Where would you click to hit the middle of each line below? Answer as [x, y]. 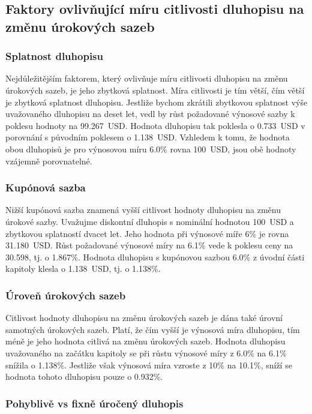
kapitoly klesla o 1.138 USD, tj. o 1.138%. [83, 268]
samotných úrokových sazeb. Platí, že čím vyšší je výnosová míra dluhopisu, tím [153, 329]
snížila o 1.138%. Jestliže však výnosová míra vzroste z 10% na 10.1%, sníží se [149, 364]
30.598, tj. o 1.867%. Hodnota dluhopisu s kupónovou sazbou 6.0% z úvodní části [155, 256]
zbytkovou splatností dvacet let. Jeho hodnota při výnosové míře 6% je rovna [147, 233]
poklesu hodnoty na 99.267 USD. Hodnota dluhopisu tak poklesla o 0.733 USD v [155, 125]
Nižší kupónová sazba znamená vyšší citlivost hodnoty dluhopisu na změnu [143, 210]
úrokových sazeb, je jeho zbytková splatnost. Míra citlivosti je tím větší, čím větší [155, 90]
